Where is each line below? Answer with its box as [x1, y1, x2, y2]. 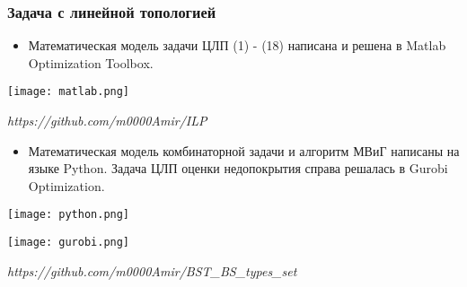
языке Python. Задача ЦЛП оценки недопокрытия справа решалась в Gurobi [28, 159, 448, 178]
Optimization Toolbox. [28, 53, 154, 72]
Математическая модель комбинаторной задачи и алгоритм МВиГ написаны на [28, 141, 460, 160]
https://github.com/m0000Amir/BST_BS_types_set [7, 261, 297, 280]
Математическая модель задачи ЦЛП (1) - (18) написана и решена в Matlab [28, 36, 446, 55]
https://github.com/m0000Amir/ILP [7, 111, 207, 130]
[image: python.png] [7, 208, 130, 222]
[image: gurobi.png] [7, 236, 130, 249]
